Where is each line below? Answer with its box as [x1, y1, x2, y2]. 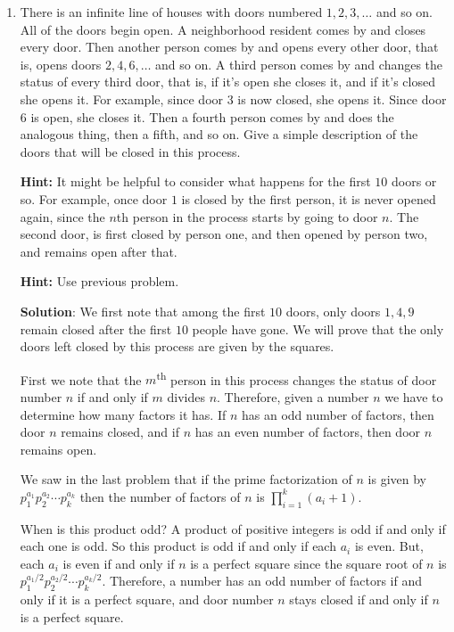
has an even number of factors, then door [194, 423, 421, 441]
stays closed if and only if [289, 590, 428, 609]
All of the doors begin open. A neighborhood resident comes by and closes [20, 20, 426, 38]
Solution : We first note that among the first [20, 301, 266, 320]
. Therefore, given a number [217, 387, 369, 406]
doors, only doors [285, 301, 381, 320]
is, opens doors [20, 54, 102, 73]
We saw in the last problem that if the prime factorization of [20, 470, 352, 488]
